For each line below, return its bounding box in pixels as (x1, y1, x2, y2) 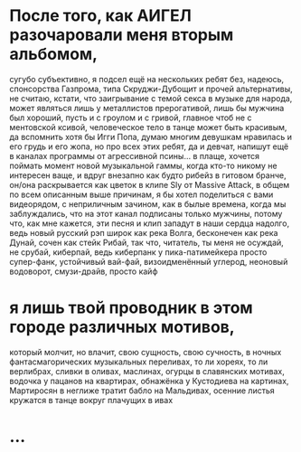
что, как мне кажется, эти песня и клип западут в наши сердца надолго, (9, 218, 290, 229)
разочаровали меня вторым (9, 24, 234, 45)
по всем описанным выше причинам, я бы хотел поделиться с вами (9, 189, 274, 200)
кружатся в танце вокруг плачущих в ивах (9, 394, 174, 405)
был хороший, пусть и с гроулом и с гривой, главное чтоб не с (9, 112, 252, 123)
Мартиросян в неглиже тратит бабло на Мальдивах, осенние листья (9, 385, 275, 396)
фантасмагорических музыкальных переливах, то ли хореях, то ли (9, 356, 268, 367)
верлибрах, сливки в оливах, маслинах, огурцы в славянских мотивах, (9, 365, 285, 376)
